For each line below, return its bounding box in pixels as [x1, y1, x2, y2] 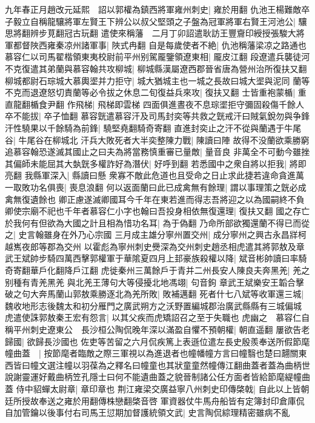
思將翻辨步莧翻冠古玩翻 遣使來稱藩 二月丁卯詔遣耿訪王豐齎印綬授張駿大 [5, 27, 296, 39]
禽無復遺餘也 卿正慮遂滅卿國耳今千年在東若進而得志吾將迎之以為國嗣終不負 [5, 192, 305, 205]
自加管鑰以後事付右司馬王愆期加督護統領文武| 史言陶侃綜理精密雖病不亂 [5, 406, 290, 419]
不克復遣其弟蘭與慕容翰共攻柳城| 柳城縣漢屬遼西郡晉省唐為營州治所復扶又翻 [5, 62, 307, 74]
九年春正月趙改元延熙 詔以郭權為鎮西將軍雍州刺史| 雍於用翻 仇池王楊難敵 [5, 3, 302, 15]
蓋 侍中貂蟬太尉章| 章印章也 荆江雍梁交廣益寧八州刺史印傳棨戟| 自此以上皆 [5, 382, 301, 395]
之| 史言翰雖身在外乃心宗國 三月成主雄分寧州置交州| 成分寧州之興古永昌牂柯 [5, 228, 307, 241]
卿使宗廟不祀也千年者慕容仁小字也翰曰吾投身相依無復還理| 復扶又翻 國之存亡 [5, 205, 310, 217]
